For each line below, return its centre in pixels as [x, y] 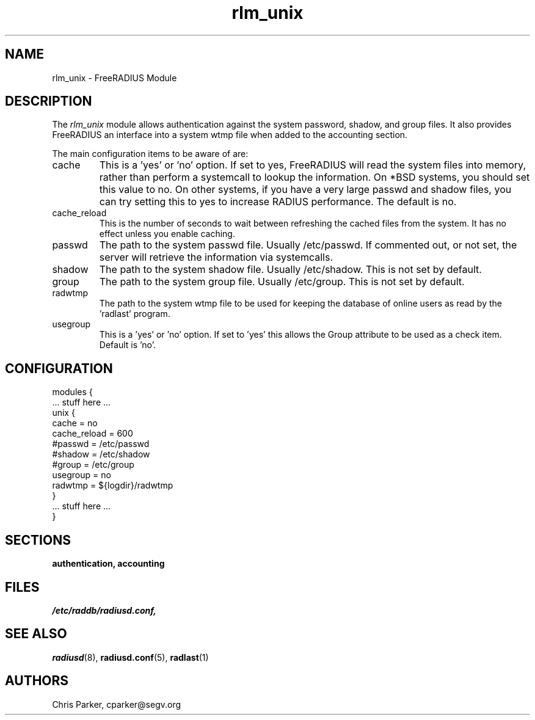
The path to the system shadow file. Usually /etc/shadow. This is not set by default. [290, 270]
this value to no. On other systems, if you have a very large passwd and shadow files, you [305, 190]
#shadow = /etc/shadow [101, 454]
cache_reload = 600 [93, 434]
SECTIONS [38, 540]
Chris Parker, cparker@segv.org [117, 704]
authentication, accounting [108, 564]
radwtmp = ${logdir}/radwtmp [113, 485]
